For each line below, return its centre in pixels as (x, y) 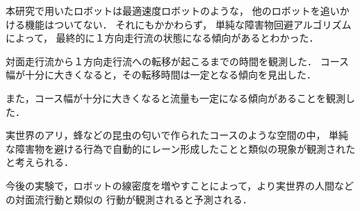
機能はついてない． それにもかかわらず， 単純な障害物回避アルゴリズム (188, 24)
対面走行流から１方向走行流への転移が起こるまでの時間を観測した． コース (177, 61)
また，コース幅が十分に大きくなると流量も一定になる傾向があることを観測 (176, 98)
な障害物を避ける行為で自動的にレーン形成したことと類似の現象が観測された (181, 148)
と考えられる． (40, 162)
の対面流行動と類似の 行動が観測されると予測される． (129, 199)
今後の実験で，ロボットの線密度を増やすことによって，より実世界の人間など (180, 185)
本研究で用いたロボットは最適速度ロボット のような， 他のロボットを (163, 10)
